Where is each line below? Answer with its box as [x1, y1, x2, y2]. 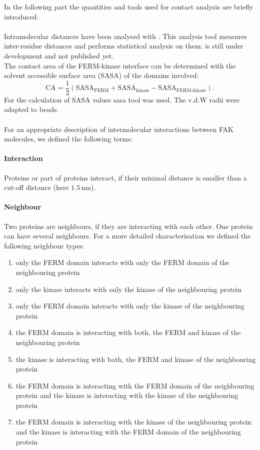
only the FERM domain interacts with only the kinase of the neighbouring [15, 300, 244, 311]
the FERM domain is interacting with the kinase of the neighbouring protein [15, 416, 251, 427]
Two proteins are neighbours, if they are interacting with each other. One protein [4, 220, 253, 231]
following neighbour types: [4, 240, 84, 250]
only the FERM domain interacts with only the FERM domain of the [15, 257, 229, 267]
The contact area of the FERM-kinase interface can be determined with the [4, 60, 236, 70]
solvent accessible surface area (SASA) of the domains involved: [4, 70, 199, 80]
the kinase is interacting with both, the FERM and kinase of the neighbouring [15, 353, 256, 364]
